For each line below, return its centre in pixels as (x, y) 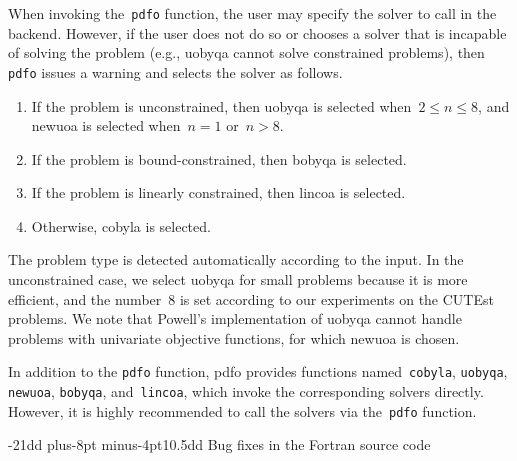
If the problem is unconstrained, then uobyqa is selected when (221, 105)
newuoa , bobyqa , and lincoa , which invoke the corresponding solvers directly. (246, 391)
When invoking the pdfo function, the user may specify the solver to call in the (252, 13)
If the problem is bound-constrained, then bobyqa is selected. (219, 158)
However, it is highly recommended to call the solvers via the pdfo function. (242, 410)
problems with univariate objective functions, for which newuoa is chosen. (234, 337)
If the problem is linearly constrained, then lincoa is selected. (218, 192)
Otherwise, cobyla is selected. (121, 225)
